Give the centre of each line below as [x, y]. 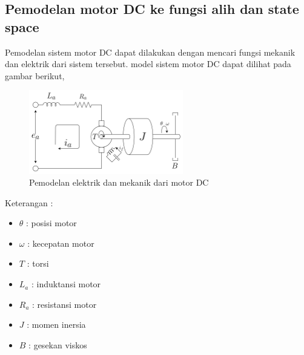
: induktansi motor [66, 284]
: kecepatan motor [61, 243]
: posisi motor [51, 223]
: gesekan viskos [58, 344]
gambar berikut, [35, 75]
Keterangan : [29, 202]
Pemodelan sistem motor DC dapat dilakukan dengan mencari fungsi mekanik [150, 52]
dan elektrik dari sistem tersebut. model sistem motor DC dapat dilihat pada [148, 64]
